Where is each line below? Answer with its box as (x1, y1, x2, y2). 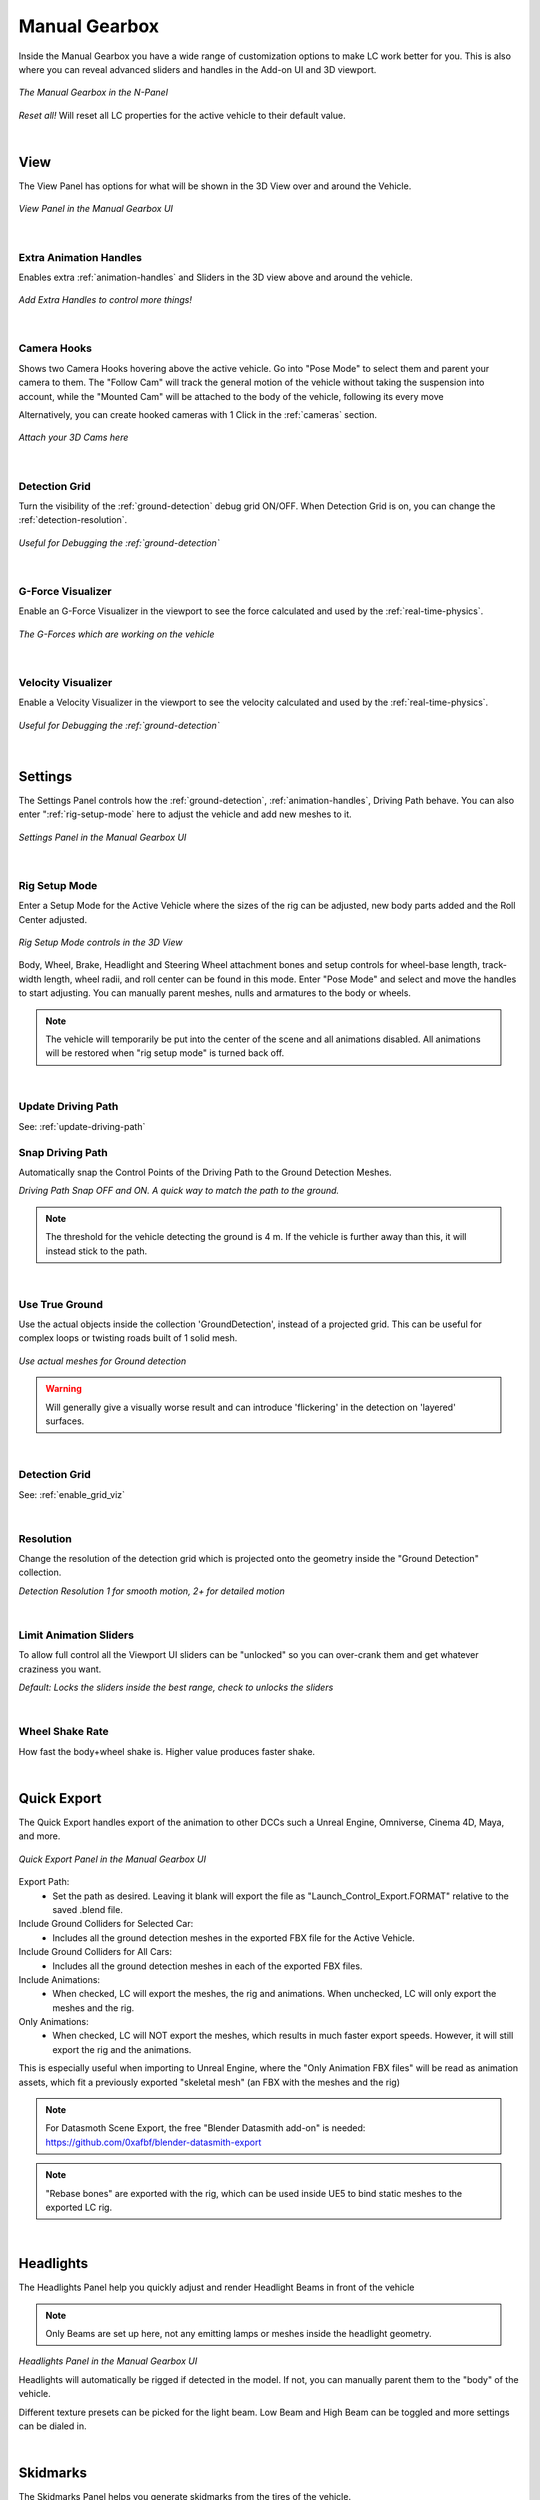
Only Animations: (18, 2016, 89, 2028)
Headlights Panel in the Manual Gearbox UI (18, 2355, 198, 2367)
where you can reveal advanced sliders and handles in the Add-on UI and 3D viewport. (18, 63, 377, 75)
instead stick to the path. (45, 1245, 148, 1257)
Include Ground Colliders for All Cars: (18, 1946, 172, 1958)
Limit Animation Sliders (18, 1628, 135, 1642)
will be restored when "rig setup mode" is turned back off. (45, 1047, 285, 1059)
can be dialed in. (18, 2420, 87, 2432)
